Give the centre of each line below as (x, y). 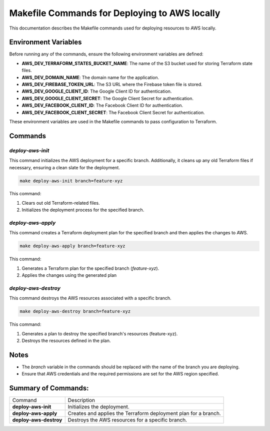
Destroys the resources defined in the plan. (66, 341)
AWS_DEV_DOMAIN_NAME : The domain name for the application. (90, 77)
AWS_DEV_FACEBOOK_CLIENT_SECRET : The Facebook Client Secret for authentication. (113, 112)
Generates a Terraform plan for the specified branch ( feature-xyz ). (90, 268)
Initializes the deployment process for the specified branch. (83, 210)
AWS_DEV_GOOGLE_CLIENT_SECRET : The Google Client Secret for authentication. (108, 98)
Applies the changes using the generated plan (69, 275)
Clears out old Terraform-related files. (61, 203)
